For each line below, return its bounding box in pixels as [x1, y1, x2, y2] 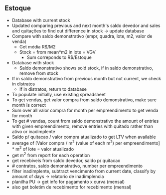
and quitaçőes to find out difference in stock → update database [11, 27, 145, 34]
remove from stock [19, 70, 58, 76]
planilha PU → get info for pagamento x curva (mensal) [11, 179, 125, 185]
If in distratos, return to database [19, 86, 87, 92]
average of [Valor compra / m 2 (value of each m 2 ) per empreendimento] [11, 139, 160, 146]
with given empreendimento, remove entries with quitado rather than [11, 123, 153, 129]
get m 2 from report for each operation [11, 152, 90, 158]
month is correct [11, 102, 46, 108]
